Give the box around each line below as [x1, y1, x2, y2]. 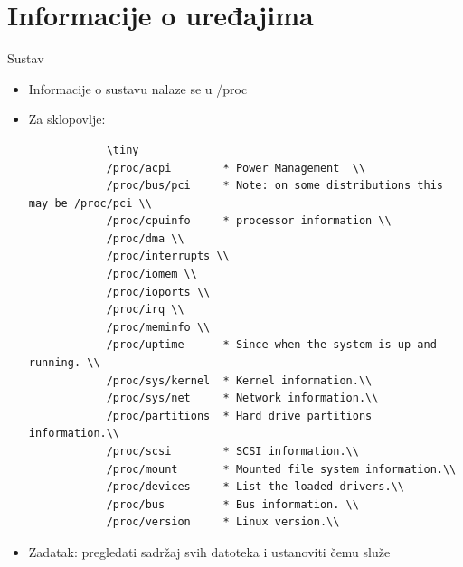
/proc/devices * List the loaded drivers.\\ [106, 480, 405, 494]
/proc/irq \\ [106, 303, 184, 317]
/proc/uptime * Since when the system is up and [106, 338, 437, 352]
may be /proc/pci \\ [28, 196, 152, 210]
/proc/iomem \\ [106, 268, 197, 281]
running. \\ [28, 356, 100, 370]
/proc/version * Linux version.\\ [106, 515, 340, 529]
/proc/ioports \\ [106, 285, 211, 298]
